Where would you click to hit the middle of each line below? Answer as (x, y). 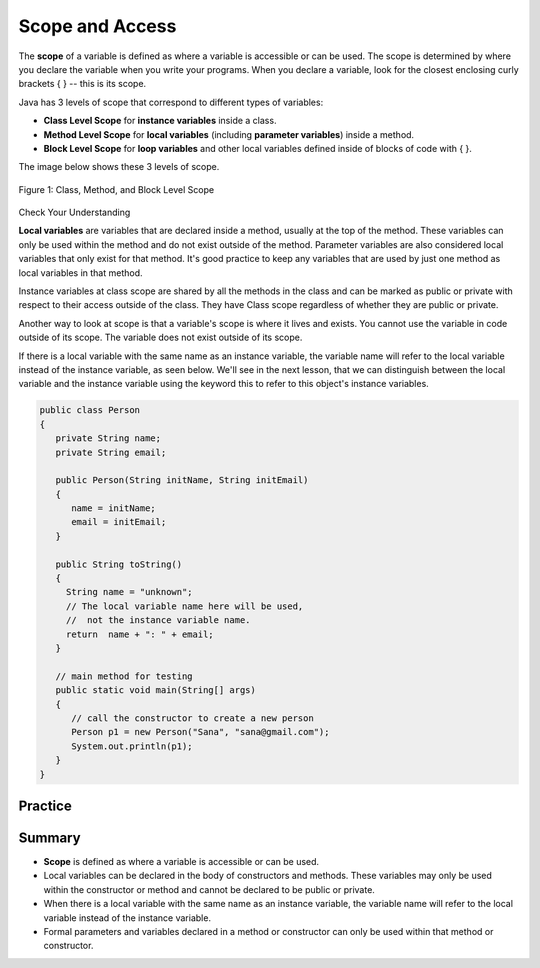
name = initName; (114, 508)
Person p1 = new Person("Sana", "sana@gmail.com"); (200, 732)
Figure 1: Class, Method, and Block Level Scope (116, 189)
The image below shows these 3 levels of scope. (119, 167)
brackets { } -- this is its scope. (82, 84)
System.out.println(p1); (132, 746)
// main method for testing (124, 676)
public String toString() (119, 564)
